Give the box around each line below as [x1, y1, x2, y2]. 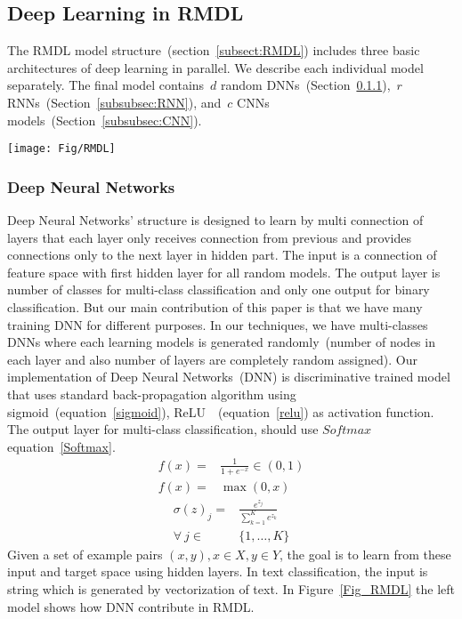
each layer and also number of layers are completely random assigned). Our [7, 350, 417, 368]
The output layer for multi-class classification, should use [7, 420, 319, 438]
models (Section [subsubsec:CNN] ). [7, 110, 202, 129]
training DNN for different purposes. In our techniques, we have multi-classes [7, 315, 428, 334]
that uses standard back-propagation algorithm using [7, 384, 296, 403]
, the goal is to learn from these [280, 544, 451, 563]
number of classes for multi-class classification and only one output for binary [7, 280, 430, 299]
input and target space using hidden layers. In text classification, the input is [7, 562, 428, 581]
